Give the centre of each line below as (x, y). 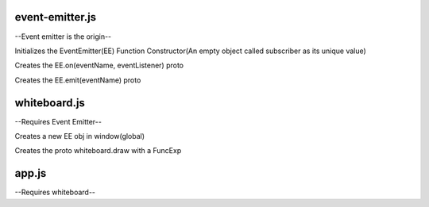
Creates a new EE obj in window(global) (80, 136)
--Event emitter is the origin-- (63, 36)
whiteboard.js (50, 103)
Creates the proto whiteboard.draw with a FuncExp (98, 151)
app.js (31, 173)
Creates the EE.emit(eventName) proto (78, 80)
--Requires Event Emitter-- (58, 121)
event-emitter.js (56, 17)
